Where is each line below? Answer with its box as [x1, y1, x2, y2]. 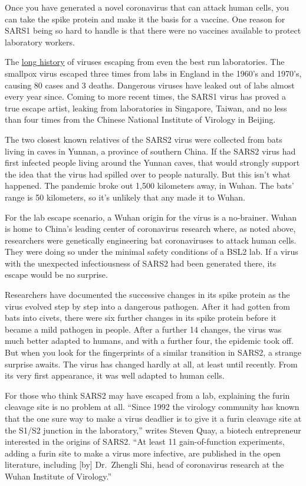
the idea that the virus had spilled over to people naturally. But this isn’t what [5, 168, 291, 180]
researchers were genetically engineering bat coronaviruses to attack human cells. [5, 234, 297, 246]
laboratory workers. [5, 35, 75, 48]
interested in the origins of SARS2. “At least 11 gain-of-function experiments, [5, 435, 285, 448]
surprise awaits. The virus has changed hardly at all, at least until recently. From [5, 357, 298, 370]
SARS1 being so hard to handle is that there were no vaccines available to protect [5, 24, 301, 37]
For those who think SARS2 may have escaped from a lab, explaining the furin [5, 389, 290, 401]
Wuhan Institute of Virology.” [5, 469, 111, 482]
